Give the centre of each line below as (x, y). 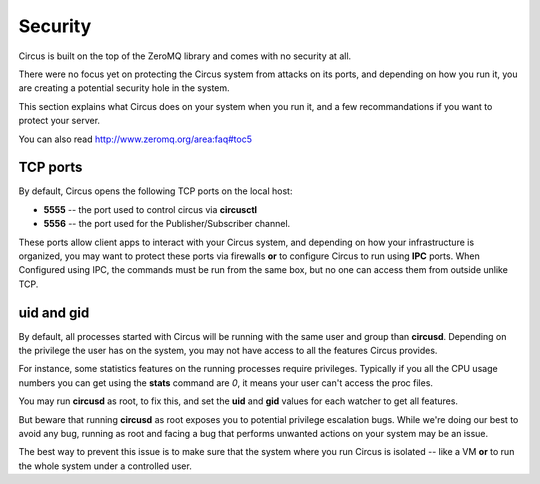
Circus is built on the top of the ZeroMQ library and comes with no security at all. (185, 56)
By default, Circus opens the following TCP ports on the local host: (155, 191)
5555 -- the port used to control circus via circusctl (150, 209)
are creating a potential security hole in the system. (124, 88)
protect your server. (59, 121)
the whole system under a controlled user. (105, 466)
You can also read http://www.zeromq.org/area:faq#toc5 (135, 139)
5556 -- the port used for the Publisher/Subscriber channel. (167, 224)
